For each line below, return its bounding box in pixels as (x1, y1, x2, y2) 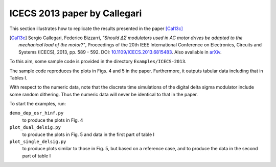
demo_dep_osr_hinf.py (9, 110, 64, 116)
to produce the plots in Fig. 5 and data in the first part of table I (22, 131, 155, 137)
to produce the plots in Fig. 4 (22, 117, 83, 123)
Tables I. (9, 74, 28, 81)
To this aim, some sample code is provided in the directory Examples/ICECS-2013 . (9, 59, 187, 65)
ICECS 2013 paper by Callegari (9, 8, 142, 19)
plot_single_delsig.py (9, 139, 66, 145)
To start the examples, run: (9, 101, 66, 107)
